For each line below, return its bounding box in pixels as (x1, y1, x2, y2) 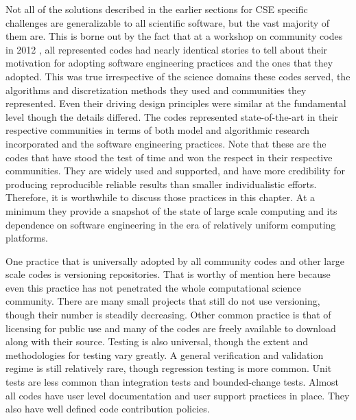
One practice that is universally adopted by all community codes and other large (5, 253, 344, 268)
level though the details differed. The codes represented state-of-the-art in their (5, 109, 339, 124)
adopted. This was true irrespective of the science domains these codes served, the (5, 69, 351, 83)
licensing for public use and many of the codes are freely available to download (5, 320, 336, 335)
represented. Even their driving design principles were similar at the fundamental (5, 96, 346, 110)
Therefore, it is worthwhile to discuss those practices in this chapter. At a (5, 190, 316, 205)
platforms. (5, 231, 48, 245)
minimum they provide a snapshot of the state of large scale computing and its (5, 203, 337, 218)
